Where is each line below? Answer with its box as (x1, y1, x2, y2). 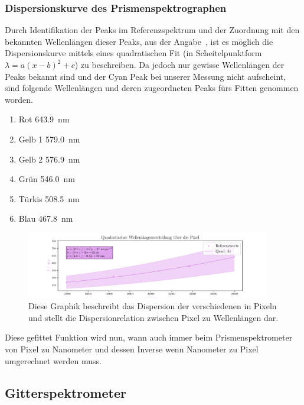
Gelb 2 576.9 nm (18, 153, 80, 165)
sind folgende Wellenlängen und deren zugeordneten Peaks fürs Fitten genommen (5, 82, 299, 94)
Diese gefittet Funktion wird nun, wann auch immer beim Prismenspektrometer (5, 331, 293, 344)
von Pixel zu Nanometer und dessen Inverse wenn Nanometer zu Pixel (5, 343, 259, 355)
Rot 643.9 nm (18, 113, 70, 125)
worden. (5, 93, 33, 105)
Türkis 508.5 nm (18, 192, 80, 205)
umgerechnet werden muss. (5, 354, 102, 367)
